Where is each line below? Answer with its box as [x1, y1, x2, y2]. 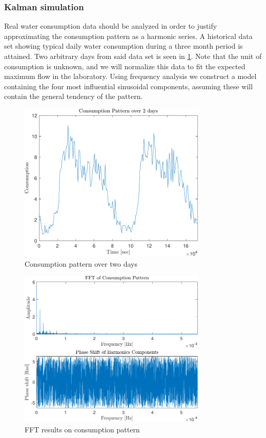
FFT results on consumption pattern [25, 424, 140, 434]
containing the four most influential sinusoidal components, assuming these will [4, 81, 253, 91]
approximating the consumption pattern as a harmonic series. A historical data [4, 30, 253, 41]
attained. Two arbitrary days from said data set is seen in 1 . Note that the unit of [4, 51, 262, 61]
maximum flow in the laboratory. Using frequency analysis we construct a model [4, 71, 257, 82]
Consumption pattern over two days [25, 258, 137, 269]
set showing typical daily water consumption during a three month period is [4, 41, 243, 51]
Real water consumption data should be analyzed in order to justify [4, 21, 217, 31]
